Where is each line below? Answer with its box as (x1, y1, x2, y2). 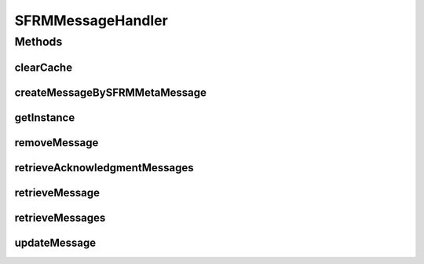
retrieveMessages (14, 211, 106, 224)
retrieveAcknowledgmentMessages (14, 161, 194, 174)
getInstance (14, 111, 75, 124)
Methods (14, 35, 63, 49)
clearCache (14, 60, 73, 74)
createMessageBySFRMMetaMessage (14, 86, 207, 99)
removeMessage (14, 136, 99, 149)
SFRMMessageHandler (14, 12, 168, 29)
